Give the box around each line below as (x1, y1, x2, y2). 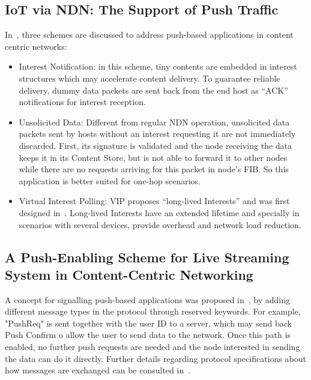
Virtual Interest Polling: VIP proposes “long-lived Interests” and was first (19, 195, 290, 207)
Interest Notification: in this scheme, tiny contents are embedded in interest (19, 60, 297, 73)
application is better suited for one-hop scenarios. (19, 174, 201, 187)
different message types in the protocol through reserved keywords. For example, (5, 305, 301, 318)
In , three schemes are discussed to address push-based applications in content (5, 28, 294, 41)
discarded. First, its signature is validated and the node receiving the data (19, 139, 292, 151)
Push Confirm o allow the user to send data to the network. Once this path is (5, 328, 291, 341)
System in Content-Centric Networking (5, 265, 253, 283)
